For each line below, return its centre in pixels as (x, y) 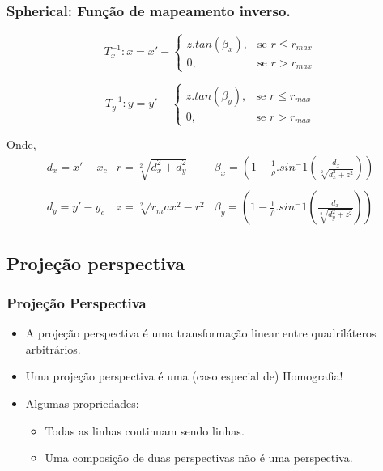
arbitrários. (53, 348)
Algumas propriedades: (82, 403)
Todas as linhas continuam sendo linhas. (145, 430)
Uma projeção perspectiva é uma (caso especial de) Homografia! (184, 376)
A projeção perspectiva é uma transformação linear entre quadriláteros (201, 333)
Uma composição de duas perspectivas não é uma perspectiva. (199, 458)
